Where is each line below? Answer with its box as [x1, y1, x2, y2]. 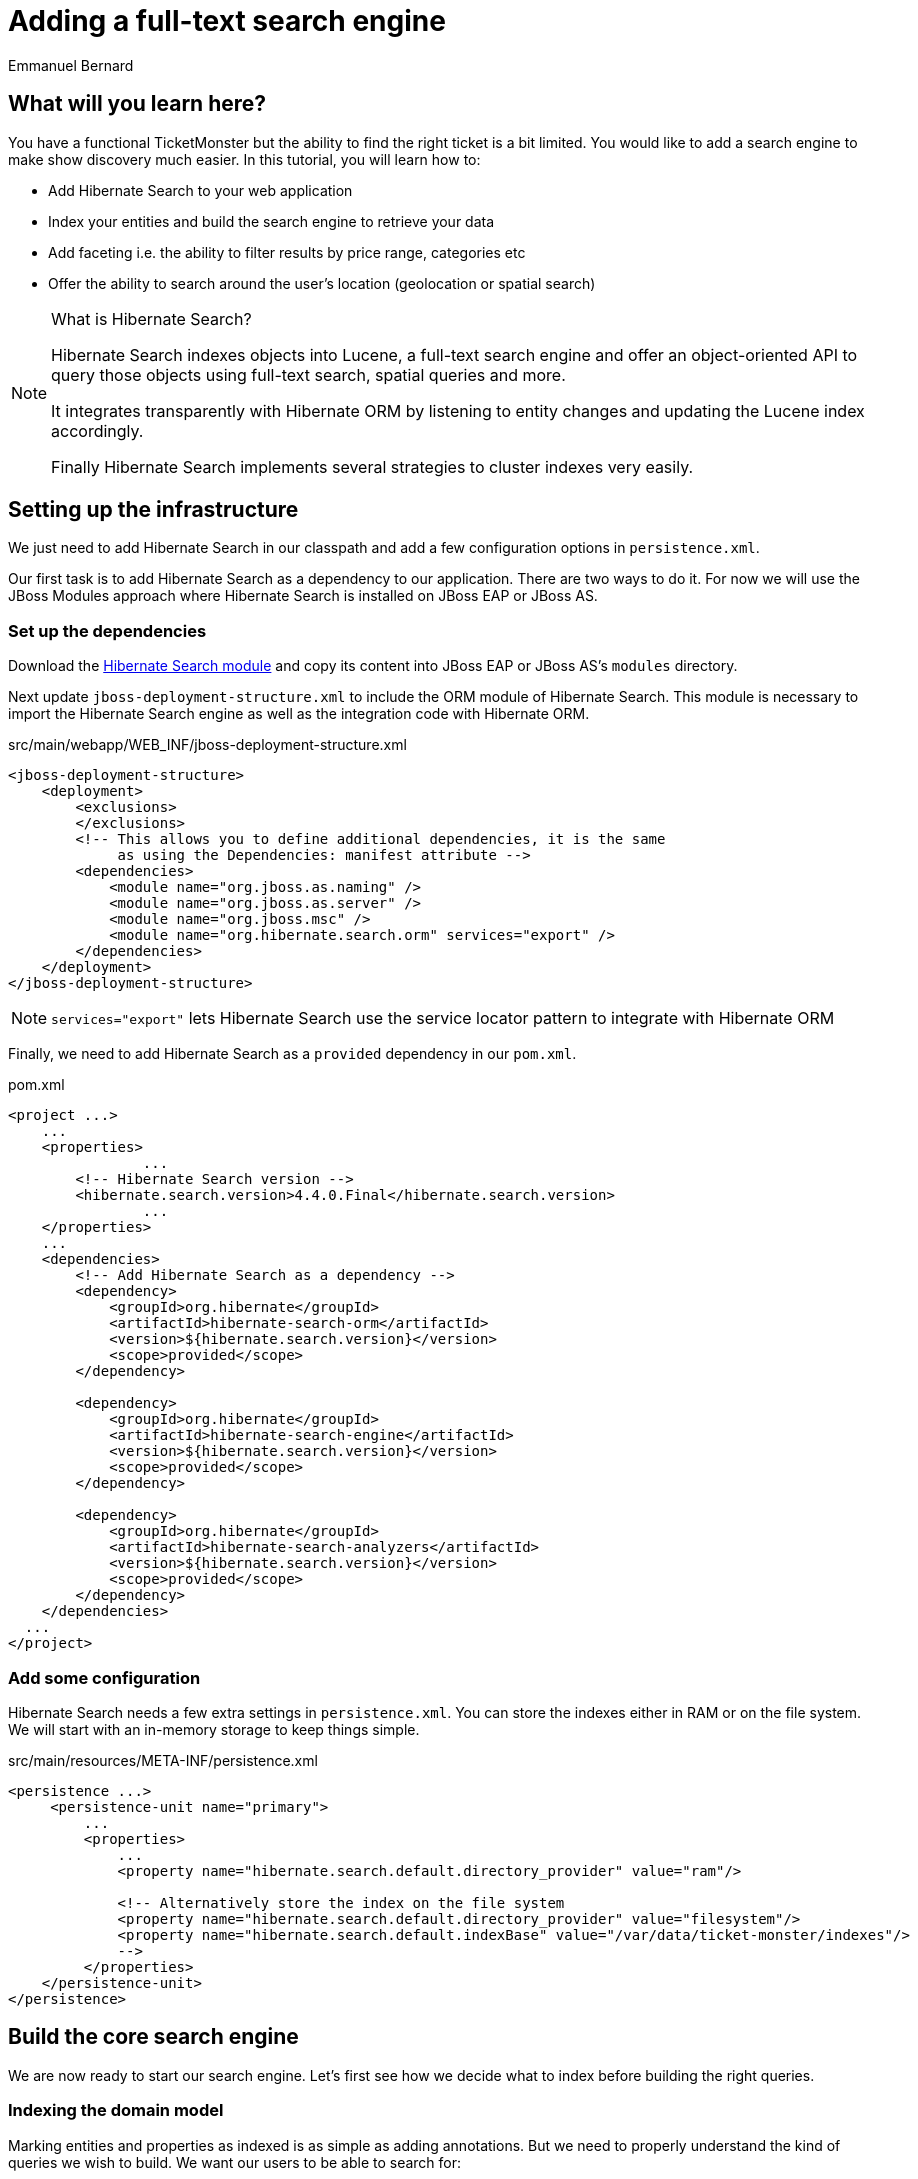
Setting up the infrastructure [8, 497, 299, 523]
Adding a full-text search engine [8, 4, 446, 38]
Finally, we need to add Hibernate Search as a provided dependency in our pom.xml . [8, 1045, 577, 1063]
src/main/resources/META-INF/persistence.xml [8, 1751, 318, 1769]
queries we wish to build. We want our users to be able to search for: [8, 2153, 462, 2171]
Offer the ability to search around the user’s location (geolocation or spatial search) [48, 274, 596, 292]
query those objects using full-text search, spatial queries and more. [51, 364, 566, 385]
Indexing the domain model [8, 2100, 224, 2121]
